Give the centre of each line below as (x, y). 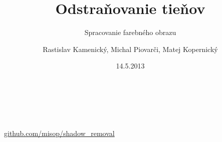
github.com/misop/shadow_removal (59, 133)
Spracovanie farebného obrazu (130, 32)
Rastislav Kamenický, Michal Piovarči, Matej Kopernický (130, 49)
